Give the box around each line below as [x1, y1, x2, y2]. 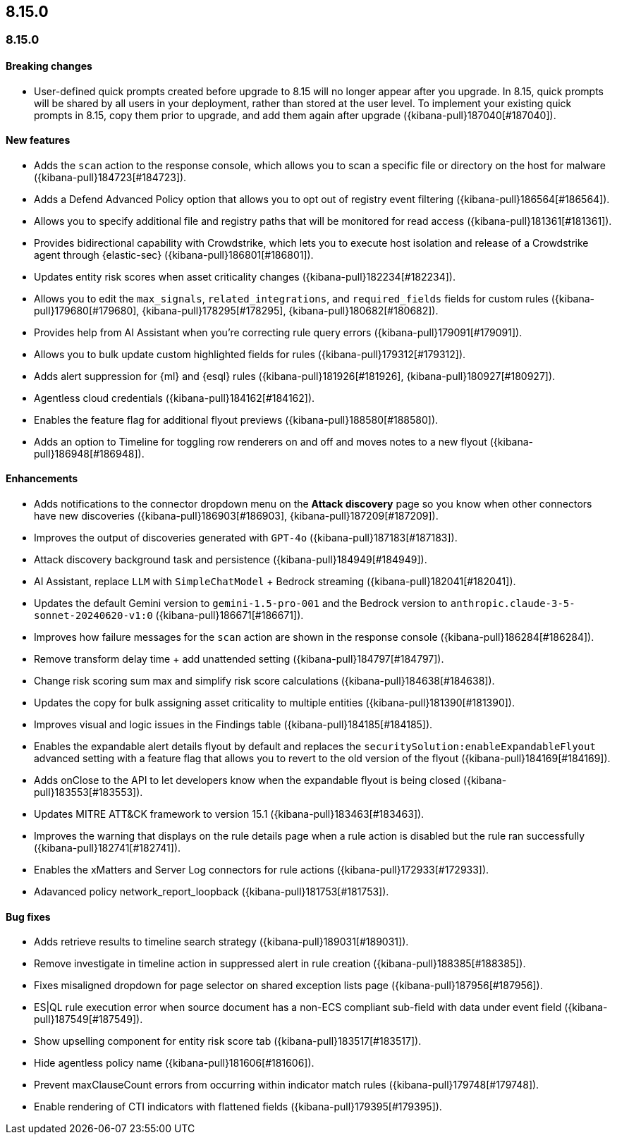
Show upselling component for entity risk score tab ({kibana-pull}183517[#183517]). [34, 1035, 422, 1048]
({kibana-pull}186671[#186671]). [155, 609, 304, 622]
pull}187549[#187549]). [34, 1013, 143, 1026]
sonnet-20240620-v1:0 [34, 610, 153, 622]
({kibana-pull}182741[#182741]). [34, 842, 181, 854]
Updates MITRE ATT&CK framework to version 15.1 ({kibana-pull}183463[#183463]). [34, 808, 424, 821]
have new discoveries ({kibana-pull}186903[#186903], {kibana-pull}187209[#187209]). [34, 510, 439, 522]
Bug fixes [6, 910, 51, 923]
